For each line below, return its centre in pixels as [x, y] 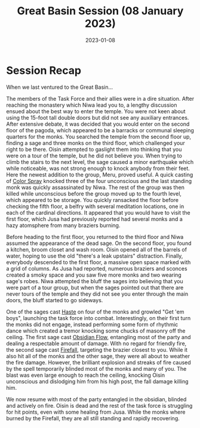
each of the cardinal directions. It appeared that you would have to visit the [99, 212]
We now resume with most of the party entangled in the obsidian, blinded [96, 399]
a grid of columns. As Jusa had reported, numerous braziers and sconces [97, 268]
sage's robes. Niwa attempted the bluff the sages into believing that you [95, 281]
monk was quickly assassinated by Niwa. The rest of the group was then [96, 187]
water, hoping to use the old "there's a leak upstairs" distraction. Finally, [95, 256]
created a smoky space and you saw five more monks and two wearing [94, 275]
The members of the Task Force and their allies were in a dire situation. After [100, 98]
